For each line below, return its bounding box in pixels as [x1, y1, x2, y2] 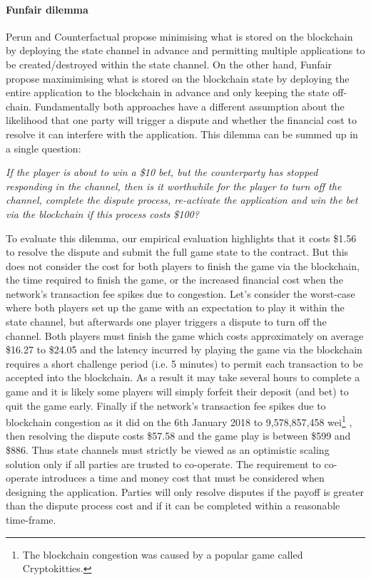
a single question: [6, 140, 81, 155]
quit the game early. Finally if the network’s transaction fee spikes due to [6, 398, 326, 413]
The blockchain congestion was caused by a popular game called [22, 547, 303, 561]
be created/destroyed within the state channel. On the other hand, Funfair [6, 56, 332, 71]
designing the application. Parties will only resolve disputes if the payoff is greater [6, 484, 365, 499]
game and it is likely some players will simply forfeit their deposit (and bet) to [6, 384, 349, 399]
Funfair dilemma [6, 1, 88, 16]
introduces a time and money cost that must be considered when [41, 470, 325, 485]
